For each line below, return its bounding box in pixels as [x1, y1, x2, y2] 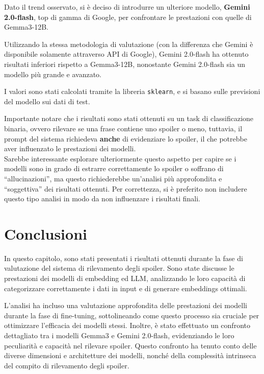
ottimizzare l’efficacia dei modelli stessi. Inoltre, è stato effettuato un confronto [4, 320, 250, 331]
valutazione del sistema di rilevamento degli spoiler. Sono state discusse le [4, 263, 234, 273]
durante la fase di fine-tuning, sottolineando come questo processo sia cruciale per [4, 310, 259, 320]
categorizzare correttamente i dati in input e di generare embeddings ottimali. [4, 283, 247, 293]
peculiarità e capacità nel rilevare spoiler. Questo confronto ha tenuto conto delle [4, 340, 257, 350]
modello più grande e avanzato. [4, 68, 101, 79]
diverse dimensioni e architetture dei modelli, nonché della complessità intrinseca [4, 350, 256, 361]
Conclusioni [4, 223, 87, 244]
